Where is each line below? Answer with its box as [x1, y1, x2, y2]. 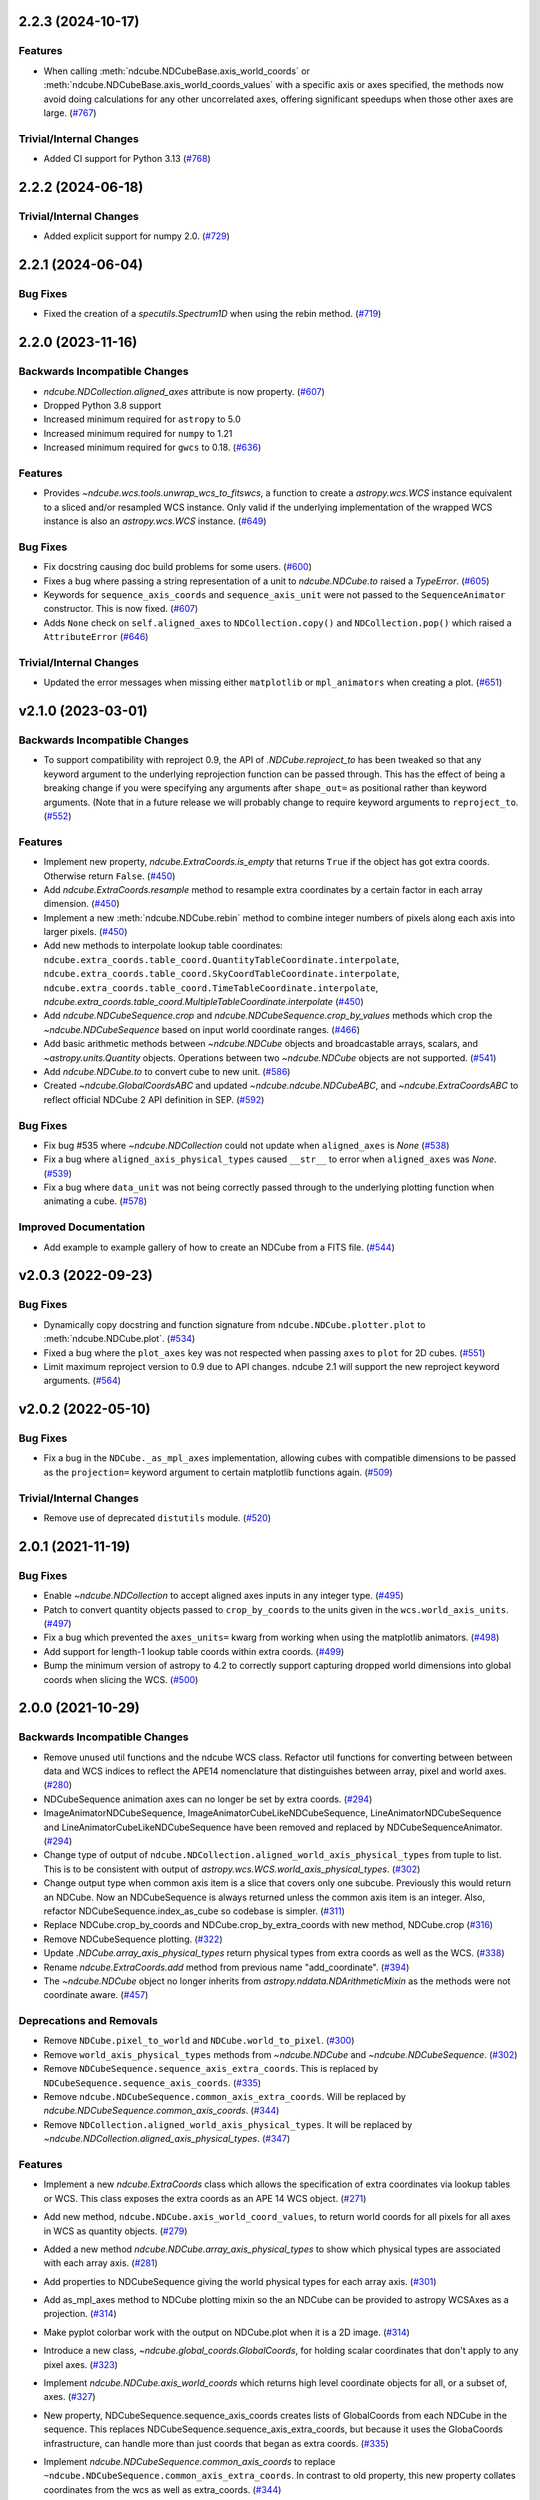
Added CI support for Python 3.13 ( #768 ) [43, 153, 212, 165]
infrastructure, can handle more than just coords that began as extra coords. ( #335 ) [43, 2437, 389, 2449]
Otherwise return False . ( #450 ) [43, 870, 176, 882]
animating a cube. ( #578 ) [43, 1195, 147, 1207]
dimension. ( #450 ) [43, 898, 120, 910]
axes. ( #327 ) [43, 2391, 96, 2403]
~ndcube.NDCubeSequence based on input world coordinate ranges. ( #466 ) [43, 1023, 360, 1035]
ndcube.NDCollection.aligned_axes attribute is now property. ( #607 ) [43, 385, 325, 397]
